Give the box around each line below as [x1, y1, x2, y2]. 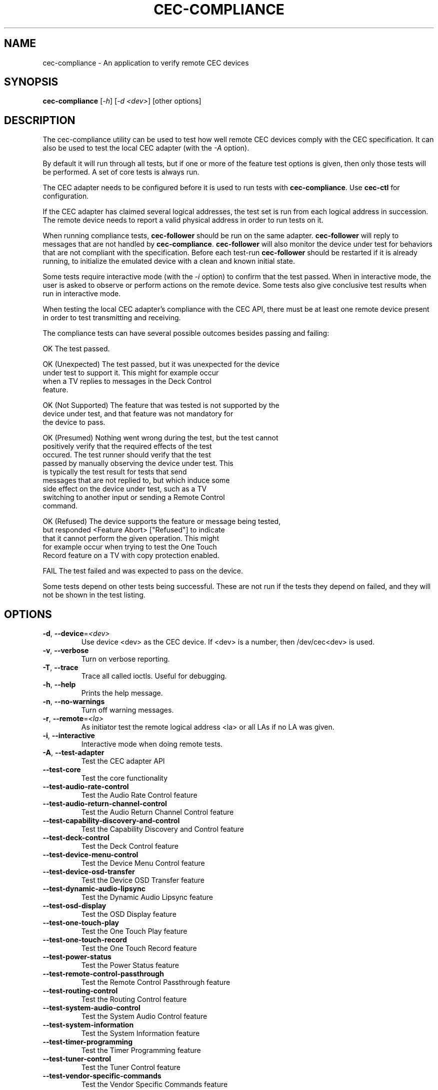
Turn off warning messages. [81, 706, 174, 715]
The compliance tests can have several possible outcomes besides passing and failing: [42, 329, 329, 338]
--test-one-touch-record [42, 935, 127, 944]
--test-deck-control [42, 833, 109, 842]
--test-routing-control [42, 986, 118, 995]
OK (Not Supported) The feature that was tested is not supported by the [42, 401, 279, 410]
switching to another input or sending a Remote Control [42, 493, 225, 502]
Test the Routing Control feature [81, 995, 187, 1004]
